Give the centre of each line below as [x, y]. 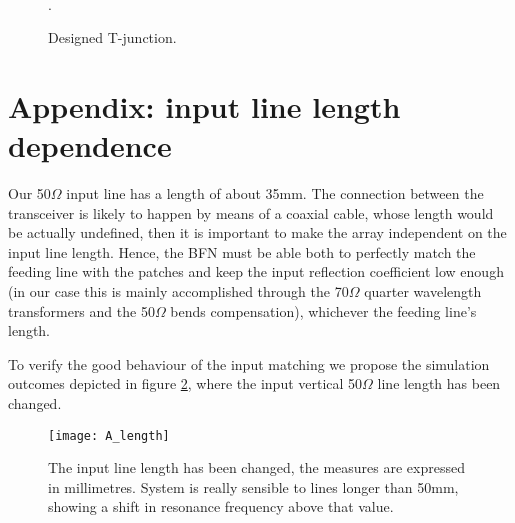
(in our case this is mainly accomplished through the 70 [178, 291]
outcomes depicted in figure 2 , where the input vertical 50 [185, 383]
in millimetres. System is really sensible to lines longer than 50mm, [253, 486]
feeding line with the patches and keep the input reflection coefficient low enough [256, 271]
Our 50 [29, 193]
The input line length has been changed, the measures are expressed [256, 467]
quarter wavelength [423, 291]
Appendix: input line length [204, 105]
